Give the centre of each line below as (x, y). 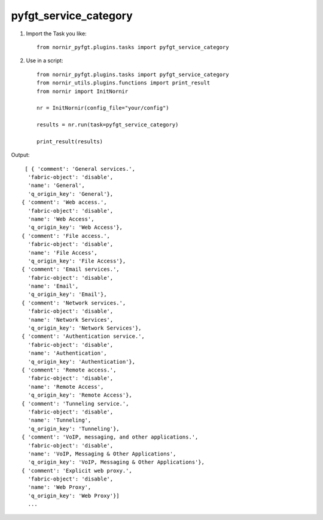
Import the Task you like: (56, 34)
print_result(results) (70, 141)
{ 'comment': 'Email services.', (71, 269)
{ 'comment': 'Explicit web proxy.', (77, 471)
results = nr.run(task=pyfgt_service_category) (108, 125)
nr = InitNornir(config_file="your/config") (103, 108)
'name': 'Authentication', (67, 353)
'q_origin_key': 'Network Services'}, (85, 328)
